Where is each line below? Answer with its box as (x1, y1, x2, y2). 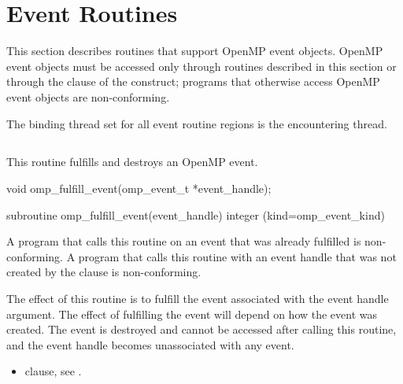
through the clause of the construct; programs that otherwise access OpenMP (6, 73, 380, 90)
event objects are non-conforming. (6, 88, 170, 105)
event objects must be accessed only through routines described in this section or (6, 57, 397, 74)
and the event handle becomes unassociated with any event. (6, 336, 294, 353)
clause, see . (24, 363, 82, 379)
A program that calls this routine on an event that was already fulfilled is (6, 233, 361, 249)
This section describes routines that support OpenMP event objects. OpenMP (6, 42, 383, 59)
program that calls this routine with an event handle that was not (78, 248, 397, 264)
